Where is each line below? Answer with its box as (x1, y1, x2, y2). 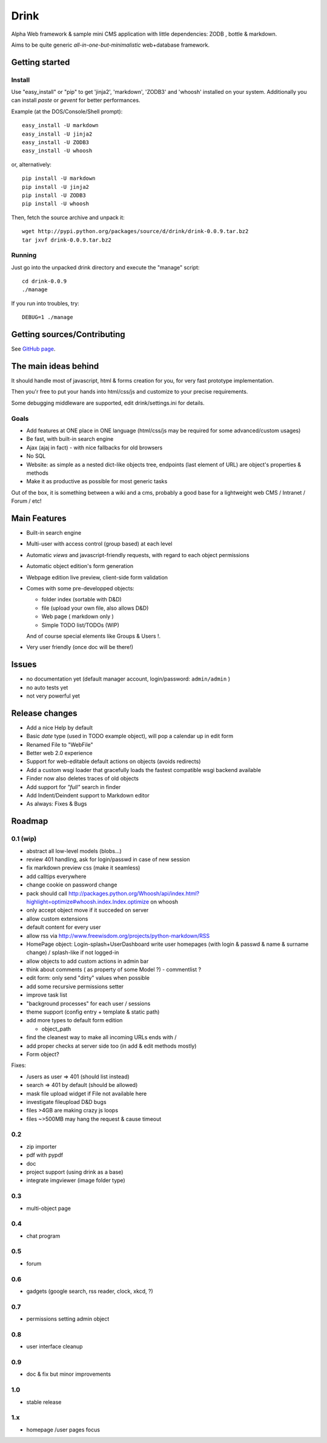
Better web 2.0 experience (26, 750, 93, 757)
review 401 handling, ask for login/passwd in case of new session (26, 856, 190, 863)
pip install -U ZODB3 (22, 192, 86, 199)
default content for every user (26, 923, 101, 931)
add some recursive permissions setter (26, 983, 124, 990)
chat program (26, 1232, 61, 1240)
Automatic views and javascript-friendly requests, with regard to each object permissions (26, 551, 249, 558)
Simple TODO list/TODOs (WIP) (41, 621, 119, 629)
